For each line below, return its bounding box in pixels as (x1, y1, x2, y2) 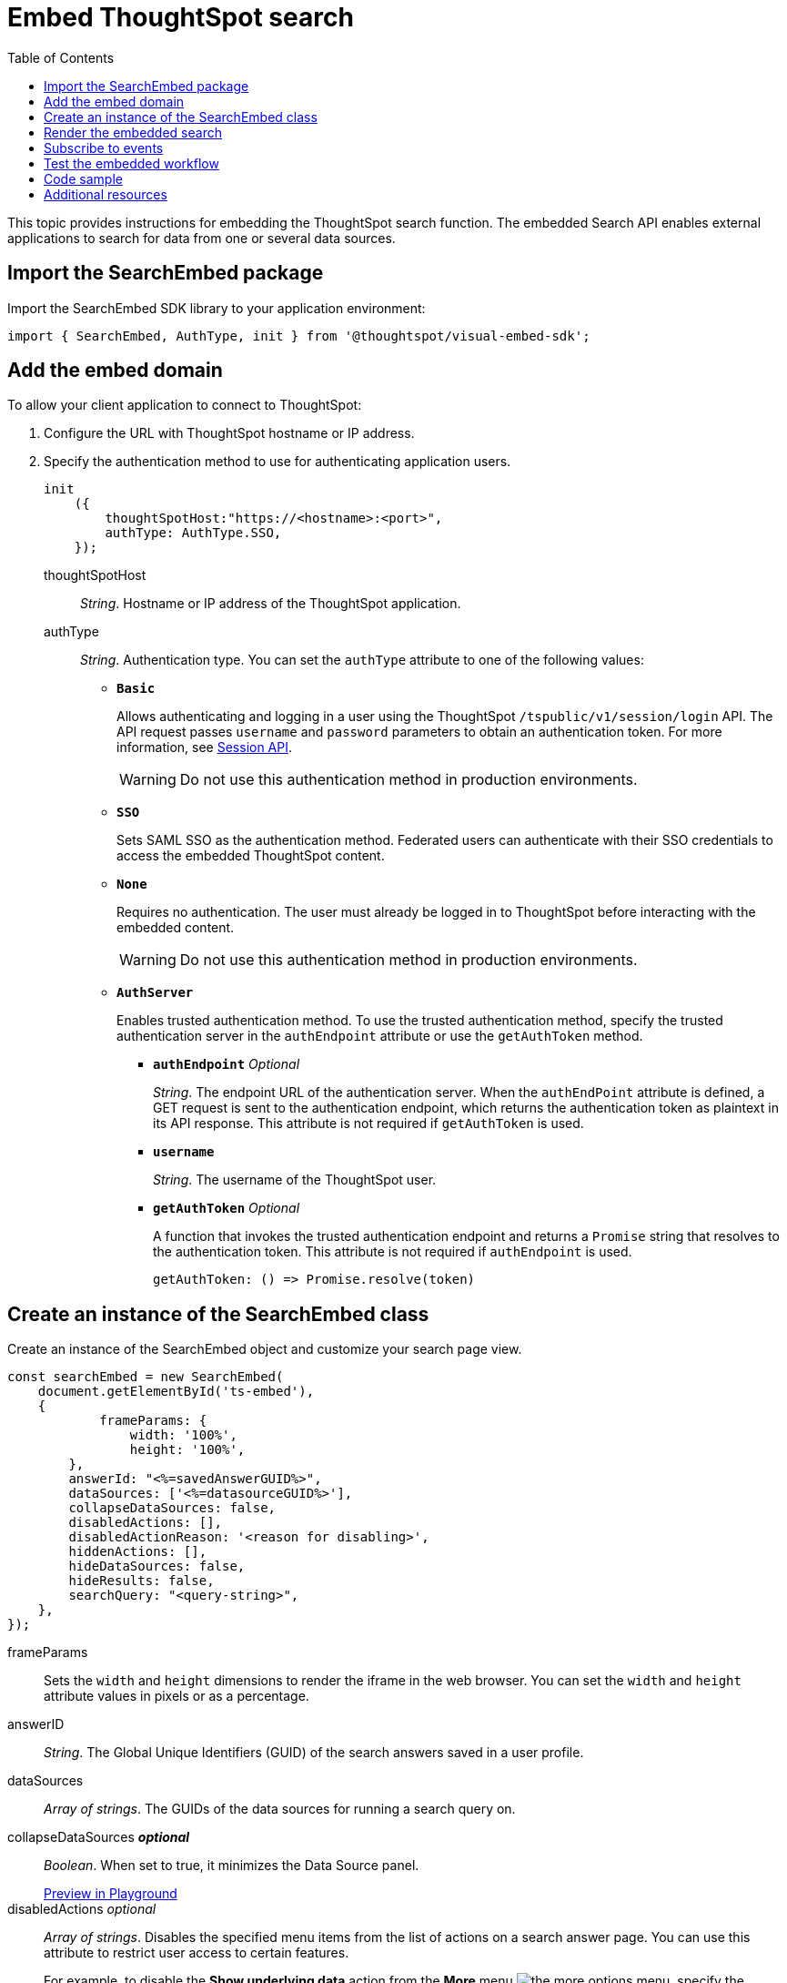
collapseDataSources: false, (68, 1500, 277, 1516)
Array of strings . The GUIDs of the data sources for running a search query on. (44, 1801, 516, 1817)
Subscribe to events (44, 139, 164, 156)
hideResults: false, (68, 1573, 215, 1589)
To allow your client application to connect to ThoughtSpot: (7, 397, 362, 413)
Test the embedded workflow (44, 155, 219, 171)
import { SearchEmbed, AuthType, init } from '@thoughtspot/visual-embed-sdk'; (7, 328, 590, 343)
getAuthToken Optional (153, 1200, 300, 1216)
